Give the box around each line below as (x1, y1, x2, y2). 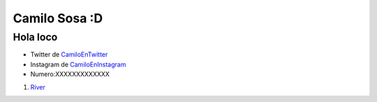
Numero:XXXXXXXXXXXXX (30, 70, 110, 78)
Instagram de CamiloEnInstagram (30, 60, 126, 68)
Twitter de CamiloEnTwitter (30, 50, 108, 59)
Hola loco (13, 31, 58, 43)
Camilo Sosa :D (13, 10, 103, 26)
